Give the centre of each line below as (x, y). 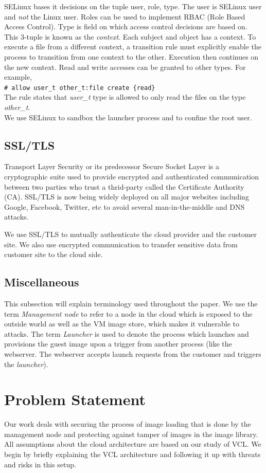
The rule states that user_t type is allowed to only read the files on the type (125, 97)
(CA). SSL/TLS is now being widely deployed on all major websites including (127, 197)
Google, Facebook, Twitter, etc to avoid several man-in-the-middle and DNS (125, 206)
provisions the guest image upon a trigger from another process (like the (118, 344)
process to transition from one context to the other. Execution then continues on (131, 56)
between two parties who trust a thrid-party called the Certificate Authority (124, 186)
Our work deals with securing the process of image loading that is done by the (128, 424)
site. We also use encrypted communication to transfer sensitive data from (121, 244)
